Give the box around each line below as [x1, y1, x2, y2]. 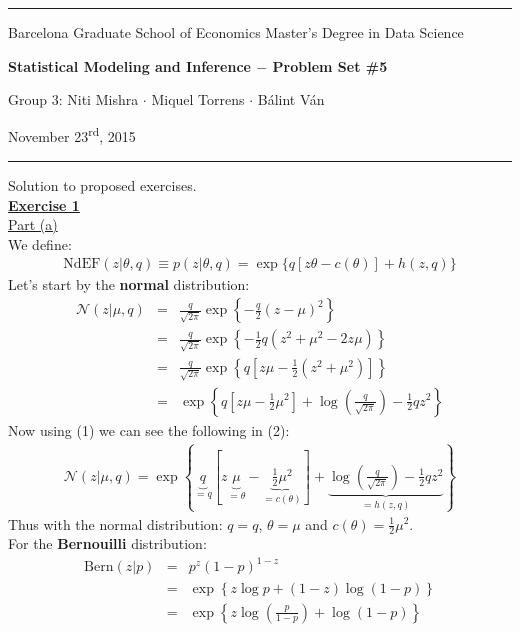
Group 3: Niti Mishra [8, 89, 139, 110]
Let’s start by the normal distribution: [8, 274, 250, 295]
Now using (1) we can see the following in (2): [8, 419, 290, 440]
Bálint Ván [257, 89, 325, 110]
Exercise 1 [8, 194, 80, 215]
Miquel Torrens [151, 89, 245, 110]
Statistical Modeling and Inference [8, 55, 251, 76]
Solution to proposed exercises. [8, 175, 197, 196]
